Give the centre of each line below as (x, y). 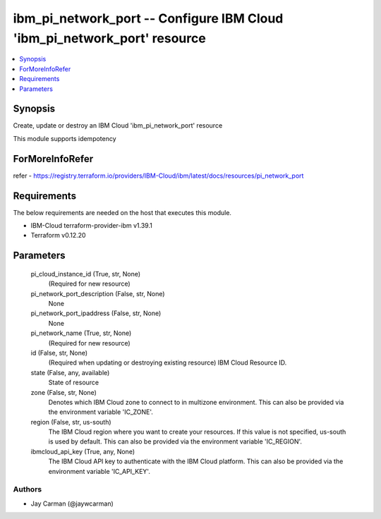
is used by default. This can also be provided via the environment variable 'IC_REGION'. (175, 441)
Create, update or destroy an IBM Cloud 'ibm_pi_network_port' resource (118, 126)
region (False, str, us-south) (71, 422)
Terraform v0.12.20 (58, 236)
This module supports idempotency (65, 138)
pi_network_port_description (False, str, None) (98, 293)
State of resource (74, 383)
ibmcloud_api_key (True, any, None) (83, 451)
